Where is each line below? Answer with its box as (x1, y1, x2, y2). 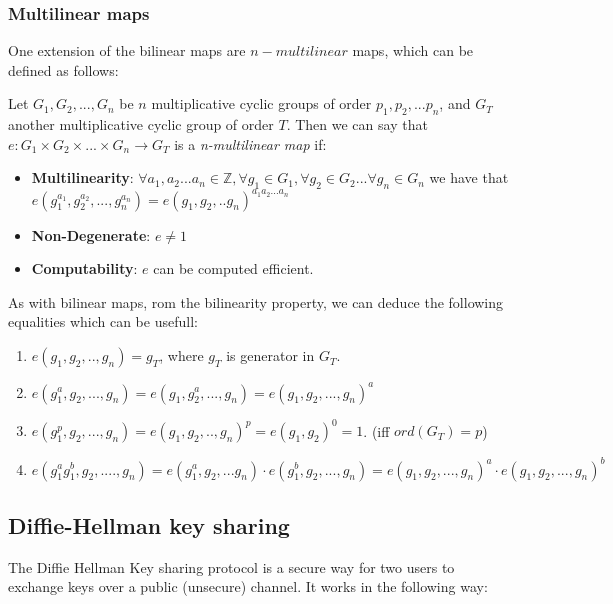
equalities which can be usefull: (8, 311, 198, 332)
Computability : (31, 258, 138, 279)
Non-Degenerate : (31, 224, 151, 245)
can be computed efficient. (153, 258, 314, 279)
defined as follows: (8, 59, 119, 80)
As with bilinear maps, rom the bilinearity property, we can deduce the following (8, 291, 504, 312)
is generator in (226, 345, 315, 366)
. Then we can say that (286, 114, 428, 135)
